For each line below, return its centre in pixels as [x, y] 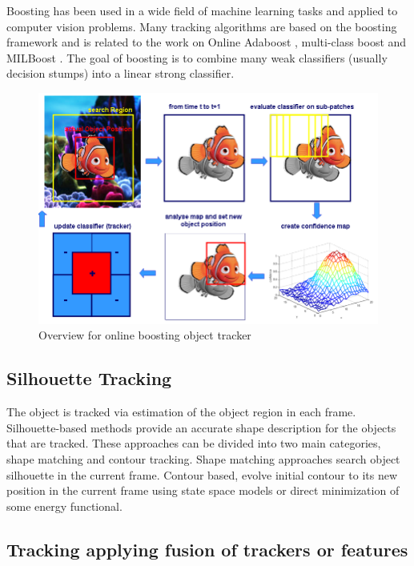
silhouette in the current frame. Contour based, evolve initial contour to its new [202, 474]
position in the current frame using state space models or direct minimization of [203, 490]
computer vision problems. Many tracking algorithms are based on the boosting [202, 26]
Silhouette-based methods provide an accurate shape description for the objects [201, 427]
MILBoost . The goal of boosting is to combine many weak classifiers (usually [197, 57]
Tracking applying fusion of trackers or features [207, 549]
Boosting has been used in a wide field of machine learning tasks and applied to [202, 10]
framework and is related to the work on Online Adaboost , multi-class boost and [207, 42]
